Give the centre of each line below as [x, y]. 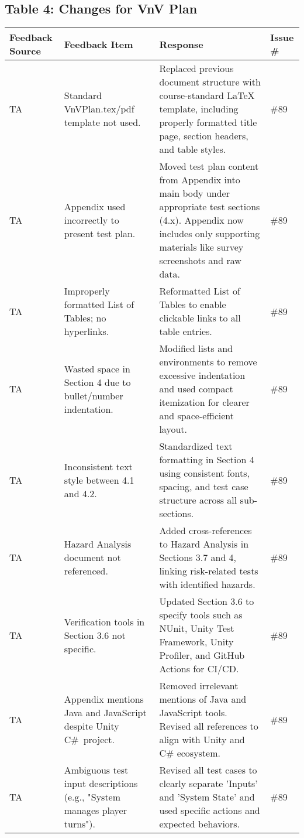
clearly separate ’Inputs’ [208, 784]
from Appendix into [200, 180]
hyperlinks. [87, 331]
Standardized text [196, 446]
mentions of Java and [203, 699]
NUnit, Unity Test [197, 628]
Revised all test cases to [208, 770]
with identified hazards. [207, 584]
